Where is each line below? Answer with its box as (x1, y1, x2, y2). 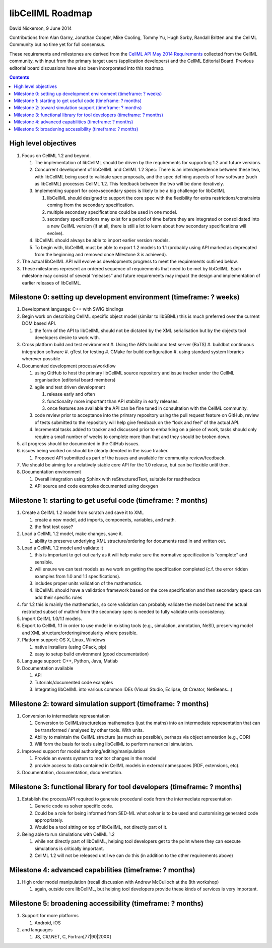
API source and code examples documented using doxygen (34, 483, 159, 489)
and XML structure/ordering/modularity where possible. (22, 630, 138, 636)
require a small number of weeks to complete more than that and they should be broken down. (34, 434, 231, 440)
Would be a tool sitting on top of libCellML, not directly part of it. (34, 824, 168, 830)
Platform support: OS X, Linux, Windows (22, 637, 106, 643)
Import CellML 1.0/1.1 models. (22, 615, 83, 622)
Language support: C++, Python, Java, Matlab (22, 658, 118, 664)
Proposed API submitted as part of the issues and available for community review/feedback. (34, 455, 226, 461)
